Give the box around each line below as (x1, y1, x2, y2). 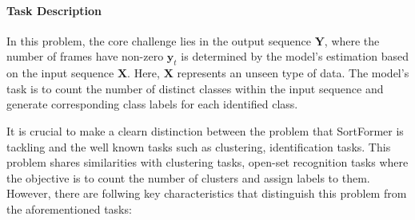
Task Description (6, 2, 102, 18)
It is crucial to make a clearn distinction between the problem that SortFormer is (6, 122, 404, 139)
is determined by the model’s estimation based (181, 48, 409, 65)
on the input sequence (6, 65, 114, 81)
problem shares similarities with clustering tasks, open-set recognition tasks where (6, 154, 409, 171)
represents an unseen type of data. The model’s (177, 65, 409, 81)
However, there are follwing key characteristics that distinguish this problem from (6, 185, 407, 202)
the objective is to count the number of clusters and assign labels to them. (6, 169, 370, 186)
